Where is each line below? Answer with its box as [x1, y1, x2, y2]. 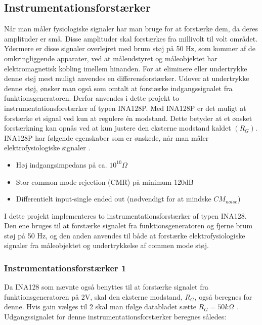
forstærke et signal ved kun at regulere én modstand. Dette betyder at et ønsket [4, 112, 252, 123]
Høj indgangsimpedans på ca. [16, 159, 107, 170]
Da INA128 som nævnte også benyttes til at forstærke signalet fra [4, 281, 208, 292]
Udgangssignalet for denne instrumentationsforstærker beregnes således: [4, 311, 227, 322]
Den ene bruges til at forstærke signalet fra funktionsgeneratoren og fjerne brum [4, 220, 253, 231]
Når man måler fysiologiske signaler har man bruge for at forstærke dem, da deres [4, 23, 258, 34]
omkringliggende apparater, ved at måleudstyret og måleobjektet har [4, 53, 217, 63]
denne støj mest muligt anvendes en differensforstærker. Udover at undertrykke [4, 73, 249, 84]
